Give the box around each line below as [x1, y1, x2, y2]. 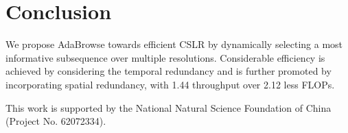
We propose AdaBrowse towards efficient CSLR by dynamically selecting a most [5, 37, 343, 51]
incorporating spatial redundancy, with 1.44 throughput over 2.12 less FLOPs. [5, 77, 335, 91]
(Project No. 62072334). [5, 114, 106, 128]
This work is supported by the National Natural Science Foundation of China [5, 100, 332, 114]
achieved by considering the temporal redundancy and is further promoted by [5, 64, 332, 78]
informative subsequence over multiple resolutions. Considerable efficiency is [5, 50, 325, 64]
